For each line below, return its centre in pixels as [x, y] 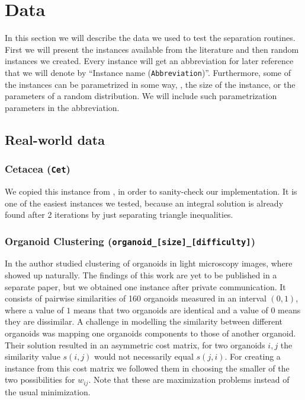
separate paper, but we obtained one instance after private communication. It [145, 286]
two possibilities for [40, 380]
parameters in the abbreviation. [62, 107]
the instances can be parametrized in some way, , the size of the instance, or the [150, 84]
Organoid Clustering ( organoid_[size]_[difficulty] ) [130, 241]
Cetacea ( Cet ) [38, 169]
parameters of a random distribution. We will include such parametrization [141, 96]
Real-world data [55, 139]
